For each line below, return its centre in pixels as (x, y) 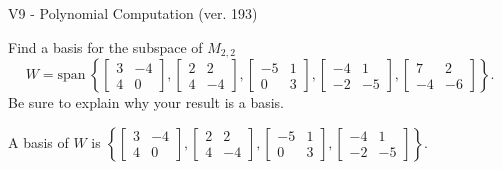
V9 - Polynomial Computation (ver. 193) (133, 13)
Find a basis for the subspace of (105, 46)
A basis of (38, 141)
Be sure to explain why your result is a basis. (146, 102)
